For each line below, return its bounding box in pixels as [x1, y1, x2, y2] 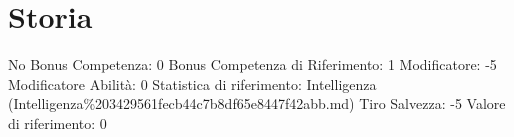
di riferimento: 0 [8, 112, 107, 133]
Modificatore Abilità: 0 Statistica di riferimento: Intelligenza [8, 73, 377, 94]
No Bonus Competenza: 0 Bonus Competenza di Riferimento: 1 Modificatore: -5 [8, 54, 497, 75]
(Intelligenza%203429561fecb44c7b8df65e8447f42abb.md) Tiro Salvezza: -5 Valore [8, 93, 506, 114]
